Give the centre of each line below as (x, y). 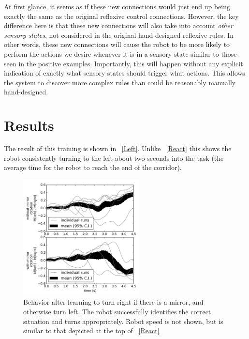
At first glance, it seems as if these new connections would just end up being (117, 6)
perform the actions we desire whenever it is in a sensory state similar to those (120, 54)
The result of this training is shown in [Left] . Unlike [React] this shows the (118, 148)
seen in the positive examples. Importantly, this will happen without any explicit (124, 63)
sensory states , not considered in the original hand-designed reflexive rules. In (119, 35)
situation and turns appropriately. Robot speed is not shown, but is (123, 321)
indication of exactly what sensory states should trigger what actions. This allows (124, 73)
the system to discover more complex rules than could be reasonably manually (120, 82)
